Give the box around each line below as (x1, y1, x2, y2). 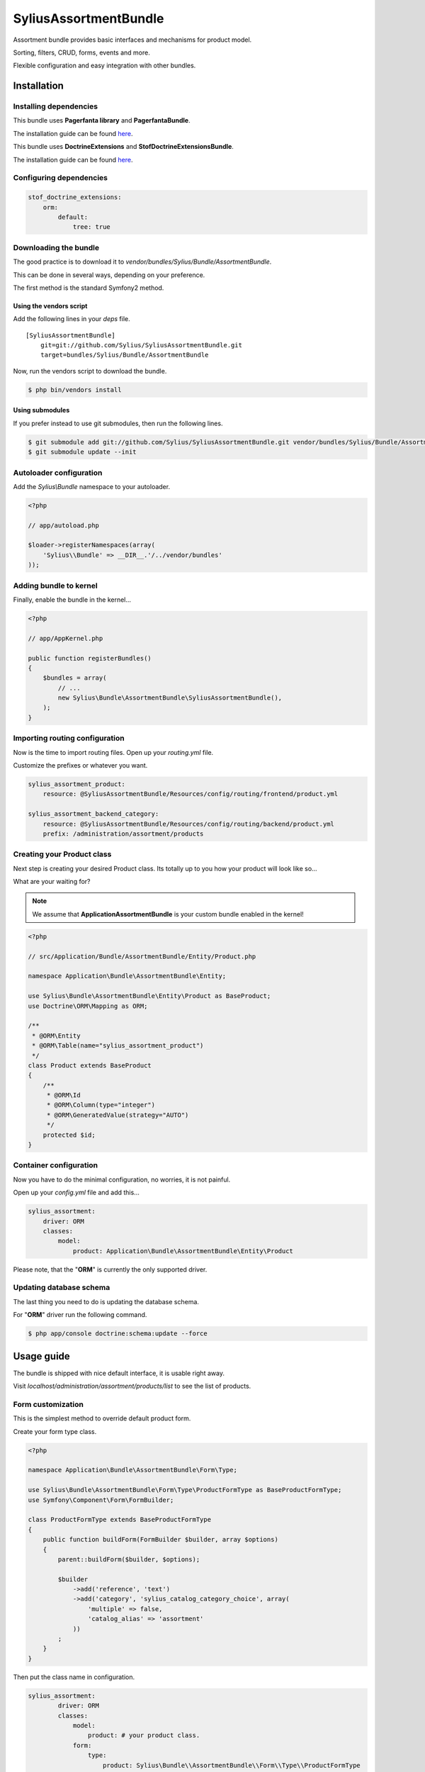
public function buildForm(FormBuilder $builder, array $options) (42, 1535, 279, 1544)
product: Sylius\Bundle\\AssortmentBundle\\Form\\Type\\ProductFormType (103, 1761, 361, 1769)
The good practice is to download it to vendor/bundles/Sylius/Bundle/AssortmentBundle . (13, 257, 272, 266)
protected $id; (42, 1131, 96, 1139)
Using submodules (13, 406, 70, 415)
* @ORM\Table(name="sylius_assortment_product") (32, 1042, 204, 1050)
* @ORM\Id (46, 1092, 81, 1099)
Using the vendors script (13, 301, 88, 310)
